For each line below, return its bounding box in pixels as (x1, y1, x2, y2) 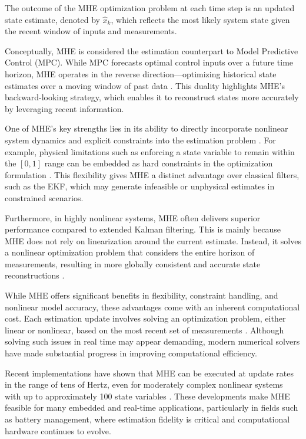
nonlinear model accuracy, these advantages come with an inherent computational (5, 300, 300, 313)
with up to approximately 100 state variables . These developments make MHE (5, 389, 290, 402)
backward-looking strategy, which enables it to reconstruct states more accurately (5, 91, 299, 103)
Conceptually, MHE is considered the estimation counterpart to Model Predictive (5, 44, 298, 57)
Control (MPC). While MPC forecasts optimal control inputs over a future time (5, 56, 294, 68)
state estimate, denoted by (5, 13, 100, 25)
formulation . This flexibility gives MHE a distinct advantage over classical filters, (5, 168, 300, 181)
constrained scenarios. (5, 191, 84, 204)
